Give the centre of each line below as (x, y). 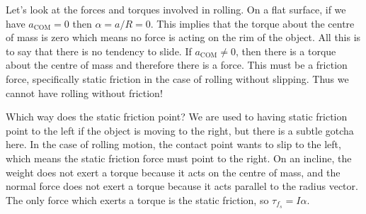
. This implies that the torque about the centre (252, 23)
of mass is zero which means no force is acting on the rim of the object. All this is (183, 37)
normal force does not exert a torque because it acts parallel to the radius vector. (182, 186)
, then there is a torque (286, 51)
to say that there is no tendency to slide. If (99, 51)
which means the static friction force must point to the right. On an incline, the (179, 158)
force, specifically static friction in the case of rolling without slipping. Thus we (177, 78)
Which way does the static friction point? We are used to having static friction (177, 117)
